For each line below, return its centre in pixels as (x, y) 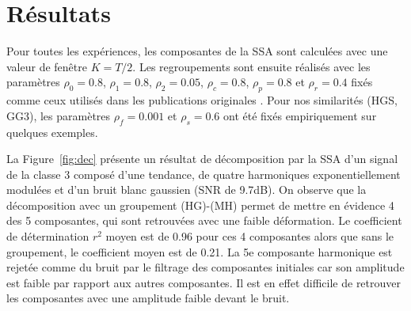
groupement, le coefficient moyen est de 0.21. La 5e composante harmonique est (200, 251)
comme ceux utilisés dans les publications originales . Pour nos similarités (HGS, (202, 100)
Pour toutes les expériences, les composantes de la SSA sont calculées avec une (197, 51)
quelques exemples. (52, 132)
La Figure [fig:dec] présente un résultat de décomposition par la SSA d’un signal (202, 159)
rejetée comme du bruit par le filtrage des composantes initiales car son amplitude (205, 267)
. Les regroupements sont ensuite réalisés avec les (251, 66)
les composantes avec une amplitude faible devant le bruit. (148, 298)
